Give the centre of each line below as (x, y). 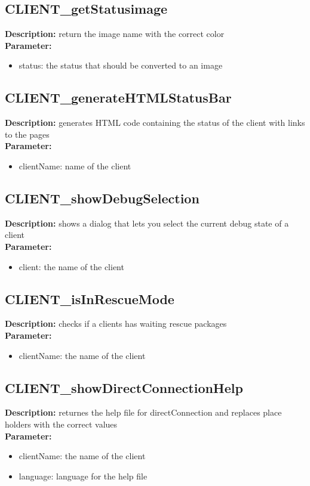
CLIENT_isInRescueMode (90, 298)
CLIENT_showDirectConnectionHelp (124, 387)
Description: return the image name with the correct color (115, 34)
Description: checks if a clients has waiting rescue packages (116, 324)
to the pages (27, 134)
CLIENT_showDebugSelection (102, 198)
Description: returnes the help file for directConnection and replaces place (143, 412)
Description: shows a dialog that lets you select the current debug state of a (147, 223)
